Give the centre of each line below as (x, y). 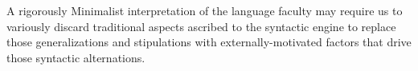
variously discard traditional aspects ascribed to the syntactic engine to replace (201, 26)
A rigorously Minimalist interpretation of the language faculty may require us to (205, 10)
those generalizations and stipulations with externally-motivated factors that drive (209, 42)
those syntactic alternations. (76, 57)
